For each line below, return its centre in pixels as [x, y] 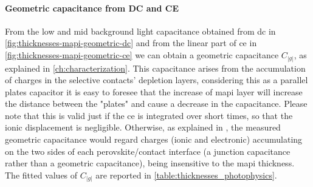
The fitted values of [41, 175]
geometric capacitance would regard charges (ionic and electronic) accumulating [154, 139]
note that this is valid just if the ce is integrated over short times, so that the [149, 115]
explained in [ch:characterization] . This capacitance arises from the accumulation [155, 68]
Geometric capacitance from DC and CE [92, 8]
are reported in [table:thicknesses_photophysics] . [186, 175]
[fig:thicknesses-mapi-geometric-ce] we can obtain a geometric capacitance [142, 54]
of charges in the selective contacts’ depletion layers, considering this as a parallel [156, 80]
